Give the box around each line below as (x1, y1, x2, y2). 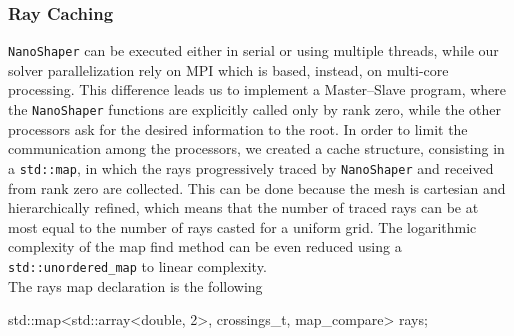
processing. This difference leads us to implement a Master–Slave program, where (8, 79, 507, 100)
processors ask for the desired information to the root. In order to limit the (8, 118, 468, 139)
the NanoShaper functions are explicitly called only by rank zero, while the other (8, 99, 502, 120)
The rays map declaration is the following (8, 275, 263, 296)
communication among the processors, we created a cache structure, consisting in (8, 138, 505, 159)
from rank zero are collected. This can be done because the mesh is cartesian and (8, 177, 506, 198)
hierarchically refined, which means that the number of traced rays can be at (8, 197, 479, 218)
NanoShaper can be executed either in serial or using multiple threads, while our (8, 40, 499, 61)
